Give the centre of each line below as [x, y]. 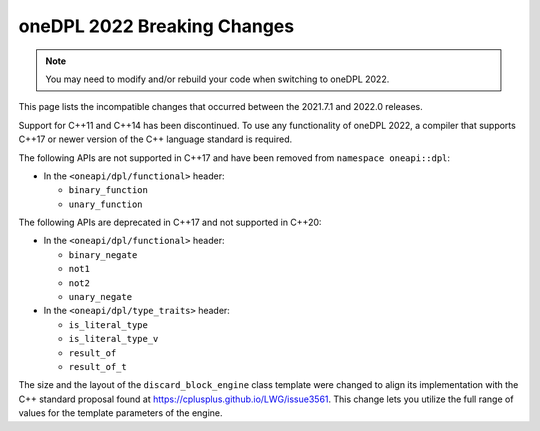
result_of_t [97, 366]
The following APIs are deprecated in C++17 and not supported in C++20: [170, 222]
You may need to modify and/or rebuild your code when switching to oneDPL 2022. [217, 79]
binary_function [108, 190]
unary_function [106, 204]
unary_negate [100, 297]
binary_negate [103, 254]
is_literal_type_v [113, 339]
